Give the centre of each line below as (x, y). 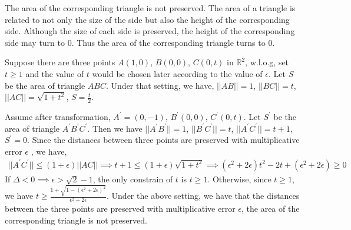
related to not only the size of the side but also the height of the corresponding (147, 19)
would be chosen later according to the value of (177, 73)
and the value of (55, 73)
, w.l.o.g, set (267, 62)
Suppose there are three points (60, 62)
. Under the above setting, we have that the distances (203, 196)
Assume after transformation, (58, 116)
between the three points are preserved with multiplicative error (120, 209)
